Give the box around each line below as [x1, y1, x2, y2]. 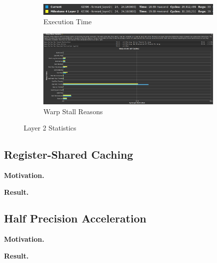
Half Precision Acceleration [4, 211, 146, 226]
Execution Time [43, 16, 92, 27]
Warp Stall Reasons [43, 106, 103, 116]
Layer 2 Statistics [24, 123, 76, 133]
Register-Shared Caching [4, 147, 133, 162]
